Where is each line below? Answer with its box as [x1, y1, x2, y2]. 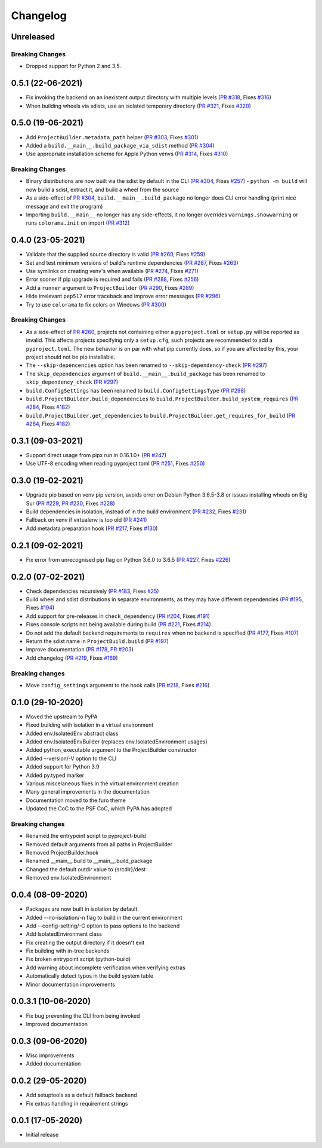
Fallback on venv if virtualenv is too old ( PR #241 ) [26, 516, 147, 524]
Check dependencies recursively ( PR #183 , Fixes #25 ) [26, 587, 159, 595]
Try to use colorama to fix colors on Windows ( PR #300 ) [26, 301, 167, 308]
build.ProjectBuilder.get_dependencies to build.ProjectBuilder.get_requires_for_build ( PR [26, 412, 296, 419]
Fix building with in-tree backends [26, 947, 110, 954]
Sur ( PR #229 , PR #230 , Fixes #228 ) [26, 500, 116, 507]
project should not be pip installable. [26, 353, 116, 360]
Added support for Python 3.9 [26, 763, 100, 770]
